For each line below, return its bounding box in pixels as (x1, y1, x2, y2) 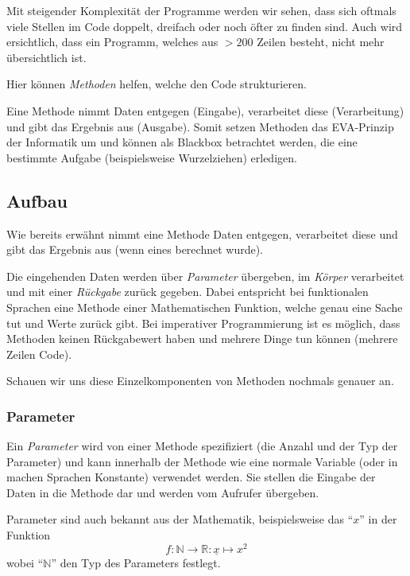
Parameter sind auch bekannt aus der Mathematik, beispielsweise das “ (6, 511, 354, 527)
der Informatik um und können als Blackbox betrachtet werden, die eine (6, 134, 358, 150)
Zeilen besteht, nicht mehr (257, 33, 385, 50)
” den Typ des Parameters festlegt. (51, 554, 221, 570)
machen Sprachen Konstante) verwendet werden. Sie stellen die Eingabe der (6, 469, 376, 485)
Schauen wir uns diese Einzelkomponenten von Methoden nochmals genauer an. (6, 372, 394, 389)
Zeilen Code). (6, 345, 72, 362)
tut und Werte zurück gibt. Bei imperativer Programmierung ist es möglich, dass (6, 314, 400, 331)
